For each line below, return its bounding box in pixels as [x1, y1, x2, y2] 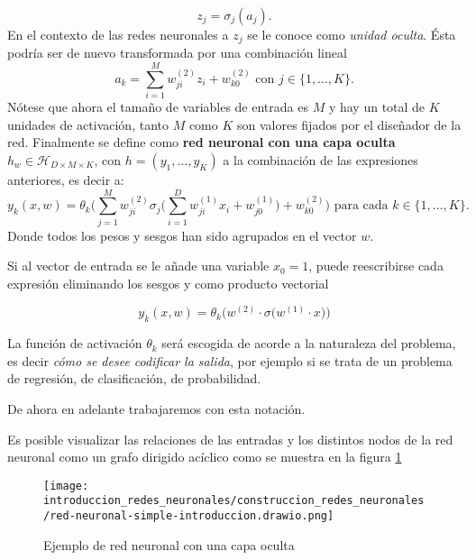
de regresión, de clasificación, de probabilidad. [7, 369, 261, 388]
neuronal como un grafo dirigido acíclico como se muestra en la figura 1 [7, 447, 402, 466]
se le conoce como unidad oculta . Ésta [247, 25, 456, 43]
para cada [334, 199, 389, 213]
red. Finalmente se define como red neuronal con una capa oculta [7, 133, 396, 151]
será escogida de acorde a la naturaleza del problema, [161, 334, 456, 353]
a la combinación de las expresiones [223, 150, 418, 169]
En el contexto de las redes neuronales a [7, 25, 229, 43]
